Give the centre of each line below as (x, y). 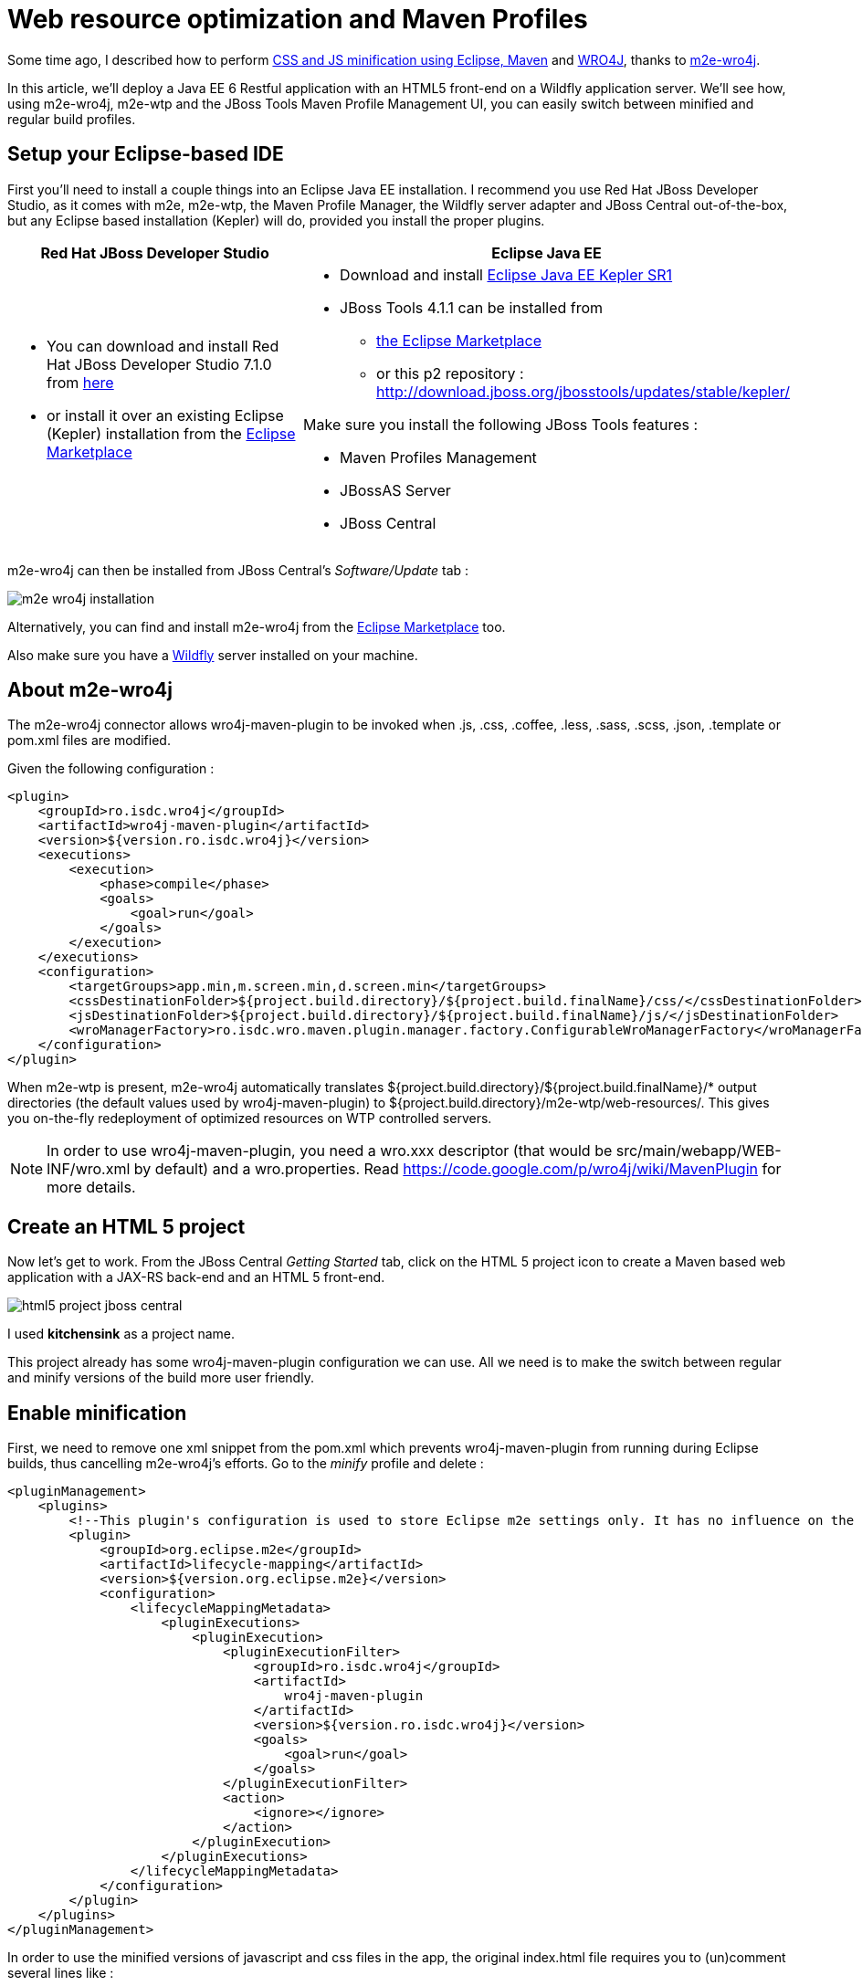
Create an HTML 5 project (126, 1226)
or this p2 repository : (450, 373)
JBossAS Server (395, 490)
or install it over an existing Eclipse (165, 415)
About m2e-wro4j (90, 690)
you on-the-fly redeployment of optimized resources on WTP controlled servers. (250, 1119)
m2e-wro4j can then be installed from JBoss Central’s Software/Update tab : (238, 570)
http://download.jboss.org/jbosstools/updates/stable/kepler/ (583, 391)
